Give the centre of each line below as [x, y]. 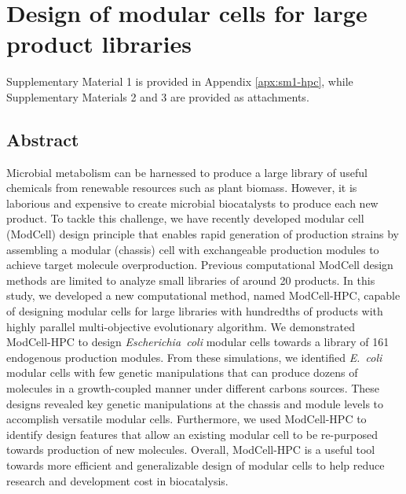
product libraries [99, 44]
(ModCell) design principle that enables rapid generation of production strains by [203, 234]
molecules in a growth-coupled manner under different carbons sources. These [193, 388]
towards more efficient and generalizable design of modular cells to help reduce [196, 465]
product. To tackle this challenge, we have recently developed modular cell [185, 218]
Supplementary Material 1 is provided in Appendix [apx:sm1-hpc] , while [180, 81]
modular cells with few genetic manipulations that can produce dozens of [182, 372]
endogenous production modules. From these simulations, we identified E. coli [194, 357]
